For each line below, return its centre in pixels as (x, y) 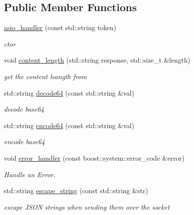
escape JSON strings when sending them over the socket (87, 207)
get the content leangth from (45, 76)
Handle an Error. (30, 174)
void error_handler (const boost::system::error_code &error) (94, 157)
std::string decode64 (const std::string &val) (69, 92)
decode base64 (24, 109)
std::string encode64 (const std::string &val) (69, 125)
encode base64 (24, 141)
